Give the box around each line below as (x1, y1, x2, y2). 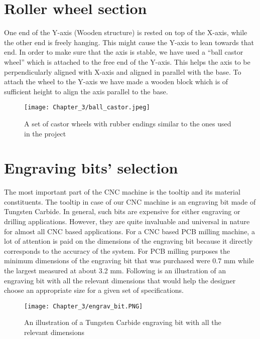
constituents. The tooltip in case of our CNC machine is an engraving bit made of (4, 196, 256, 207)
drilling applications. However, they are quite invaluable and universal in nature (4, 216, 250, 227)
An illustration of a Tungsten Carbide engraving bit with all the (24, 317, 221, 327)
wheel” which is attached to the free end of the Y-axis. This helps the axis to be (4, 56, 250, 67)
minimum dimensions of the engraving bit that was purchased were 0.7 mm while (4, 255, 254, 266)
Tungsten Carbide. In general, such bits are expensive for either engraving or (4, 206, 240, 217)
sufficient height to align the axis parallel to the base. (4, 86, 168, 96)
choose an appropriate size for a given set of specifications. (4, 285, 184, 295)
